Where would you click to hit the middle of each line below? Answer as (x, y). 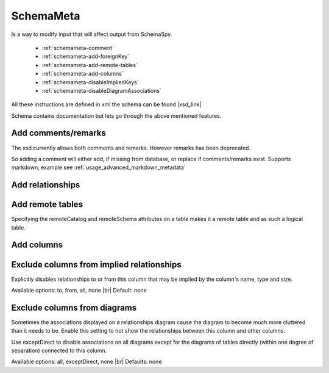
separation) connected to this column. (59, 350)
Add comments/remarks (58, 133)
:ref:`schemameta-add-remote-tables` (90, 65)
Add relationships (46, 185)
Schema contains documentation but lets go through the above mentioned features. (116, 115)
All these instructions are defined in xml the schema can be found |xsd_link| (106, 104)
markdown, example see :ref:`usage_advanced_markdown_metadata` (98, 167)
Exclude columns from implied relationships (97, 265)
